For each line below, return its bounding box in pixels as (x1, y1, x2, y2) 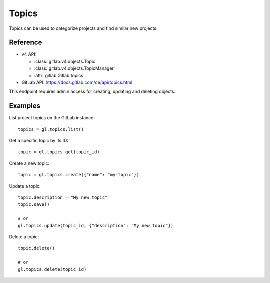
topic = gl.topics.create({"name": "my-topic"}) (18, 172, 139, 178)
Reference (9, 38, 42, 47)
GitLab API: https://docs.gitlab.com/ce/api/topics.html (21, 79, 132, 85)
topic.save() (18, 202, 50, 207)
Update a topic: (9, 183, 41, 189)
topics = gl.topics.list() (18, 126, 84, 132)
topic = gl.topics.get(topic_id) (18, 149, 100, 155)
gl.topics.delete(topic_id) (18, 266, 87, 272)
